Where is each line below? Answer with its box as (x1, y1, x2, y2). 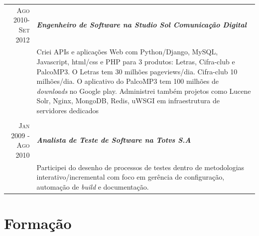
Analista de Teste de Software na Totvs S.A (36, 135, 191, 145)
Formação (4, 213, 72, 234)
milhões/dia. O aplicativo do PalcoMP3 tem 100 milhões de (36, 76, 219, 86)
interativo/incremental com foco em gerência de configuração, (36, 172, 225, 182)
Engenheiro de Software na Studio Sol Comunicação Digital (36, 19, 247, 30)
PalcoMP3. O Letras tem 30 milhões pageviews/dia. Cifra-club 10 (36, 66, 238, 76)
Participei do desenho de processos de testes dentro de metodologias (36, 162, 245, 172)
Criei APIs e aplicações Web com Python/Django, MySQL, (36, 46, 218, 57)
